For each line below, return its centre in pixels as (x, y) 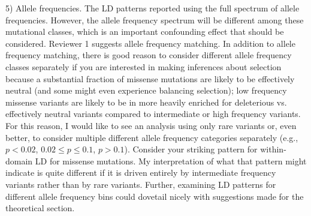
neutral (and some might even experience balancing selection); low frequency (146, 90)
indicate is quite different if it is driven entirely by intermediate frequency (141, 172)
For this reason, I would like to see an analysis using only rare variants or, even (151, 125)
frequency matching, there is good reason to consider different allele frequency (149, 55)
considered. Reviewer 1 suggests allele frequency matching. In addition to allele (150, 43)
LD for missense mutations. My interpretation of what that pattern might (171, 160)
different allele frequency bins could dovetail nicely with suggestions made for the (155, 196)
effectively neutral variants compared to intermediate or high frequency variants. (153, 114)
